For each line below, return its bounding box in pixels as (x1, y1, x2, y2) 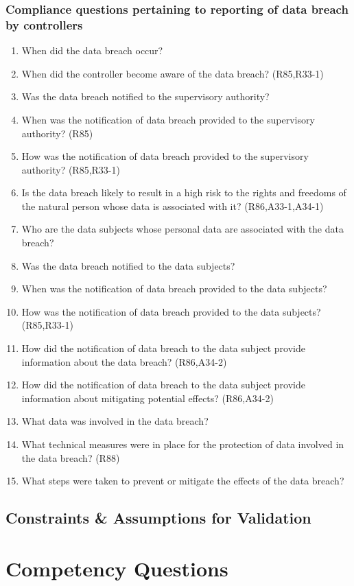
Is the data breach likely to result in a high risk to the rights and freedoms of (21, 185, 346, 200)
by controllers (5, 16, 83, 33)
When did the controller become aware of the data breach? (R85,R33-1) (21, 66, 324, 80)
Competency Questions (5, 554, 228, 582)
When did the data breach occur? (21, 43, 163, 58)
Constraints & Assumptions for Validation (5, 507, 311, 528)
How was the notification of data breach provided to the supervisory (21, 149, 309, 163)
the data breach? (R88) (21, 450, 120, 465)
